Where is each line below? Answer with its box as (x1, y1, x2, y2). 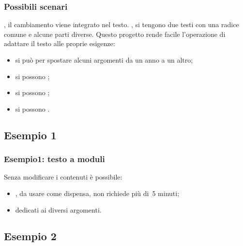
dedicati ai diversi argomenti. (15, 204, 102, 214)
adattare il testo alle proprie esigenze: (4, 38, 115, 49)
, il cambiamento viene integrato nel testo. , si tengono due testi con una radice (4, 19, 239, 30)
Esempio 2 (4, 228, 57, 243)
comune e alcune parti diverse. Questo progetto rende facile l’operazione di (4, 29, 226, 39)
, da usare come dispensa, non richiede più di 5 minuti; (15, 188, 180, 198)
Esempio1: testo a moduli (4, 153, 105, 165)
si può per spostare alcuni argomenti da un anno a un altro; (15, 55, 193, 65)
